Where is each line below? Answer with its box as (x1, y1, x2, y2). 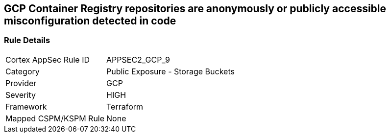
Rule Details (4, 35, 50, 46)
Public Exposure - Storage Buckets (106, 66, 235, 76)
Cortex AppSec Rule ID (5, 54, 90, 65)
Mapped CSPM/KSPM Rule (5, 113, 105, 123)
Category (5, 66, 40, 76)
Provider (5, 78, 37, 88)
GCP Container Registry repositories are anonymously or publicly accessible (4, 2, 387, 15)
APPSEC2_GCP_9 (106, 54, 170, 65)
